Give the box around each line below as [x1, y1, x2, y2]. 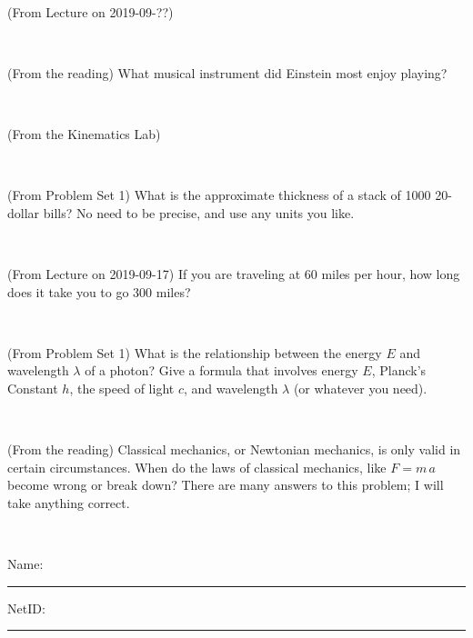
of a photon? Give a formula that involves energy [85, 361, 358, 380]
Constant [7, 378, 58, 397]
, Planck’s [371, 361, 427, 380]
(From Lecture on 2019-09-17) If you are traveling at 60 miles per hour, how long [7, 264, 460, 283]
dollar [7, 203, 40, 222]
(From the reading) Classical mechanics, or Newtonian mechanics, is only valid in [7, 440, 461, 459]
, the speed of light [69, 378, 175, 397]
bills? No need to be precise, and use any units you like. [43, 203, 355, 222]
